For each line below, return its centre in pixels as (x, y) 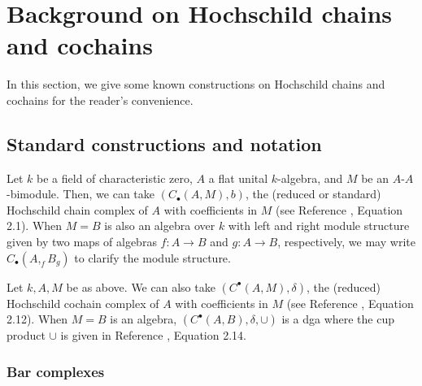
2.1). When (35, 226)
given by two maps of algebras (82, 242)
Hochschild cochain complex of (83, 303)
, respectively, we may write (346, 242)
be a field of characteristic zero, (115, 178)
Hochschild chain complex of (77, 209)
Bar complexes (56, 371)
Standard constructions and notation (164, 143)
